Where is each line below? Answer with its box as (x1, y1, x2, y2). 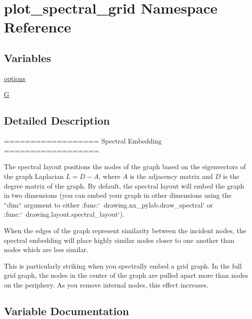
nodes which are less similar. (4, 244, 88, 255)
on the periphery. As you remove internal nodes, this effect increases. (4, 279, 209, 289)
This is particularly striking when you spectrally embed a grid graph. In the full (4, 260, 242, 271)
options (4, 73, 26, 83)
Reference (4, 17, 71, 37)
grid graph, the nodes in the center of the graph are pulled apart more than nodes (4, 270, 248, 280)
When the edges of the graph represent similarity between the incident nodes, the (4, 225, 246, 235)
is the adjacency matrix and (130, 171, 213, 181)
